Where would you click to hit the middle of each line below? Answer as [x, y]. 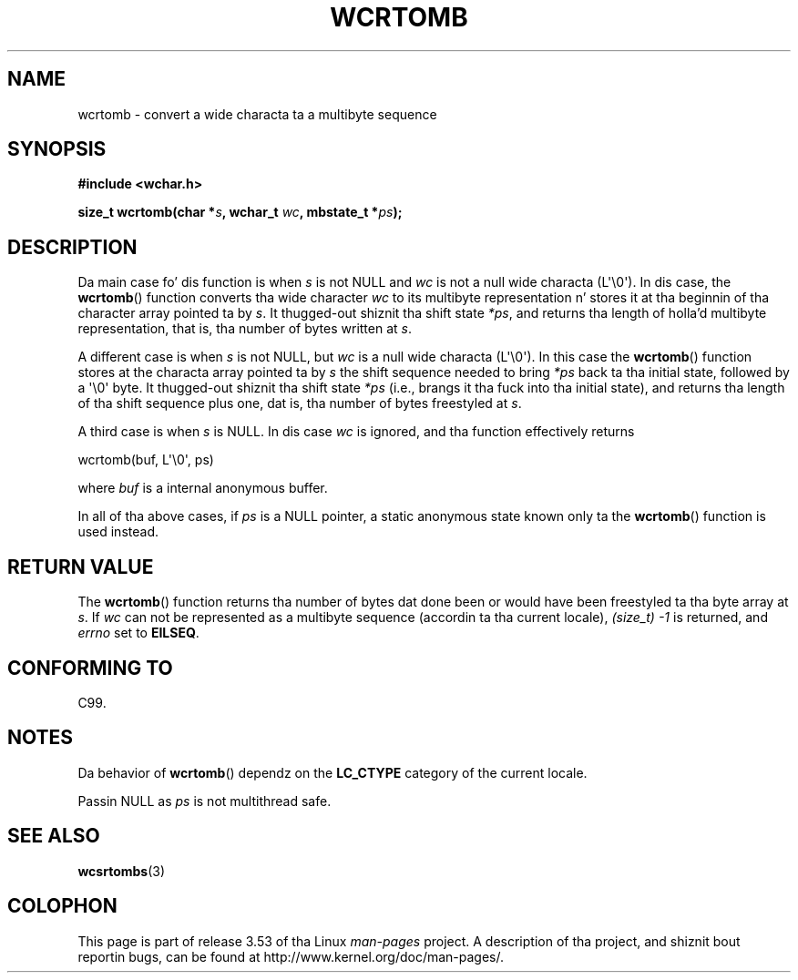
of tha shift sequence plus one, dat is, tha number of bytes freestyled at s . [300, 403]
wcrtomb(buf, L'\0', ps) [146, 460]
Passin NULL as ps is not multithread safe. [205, 801]
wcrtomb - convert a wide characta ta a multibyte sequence [257, 114]
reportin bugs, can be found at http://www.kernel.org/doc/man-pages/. [291, 956]
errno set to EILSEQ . [138, 633]
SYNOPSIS [57, 149]
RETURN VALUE [81, 567]
